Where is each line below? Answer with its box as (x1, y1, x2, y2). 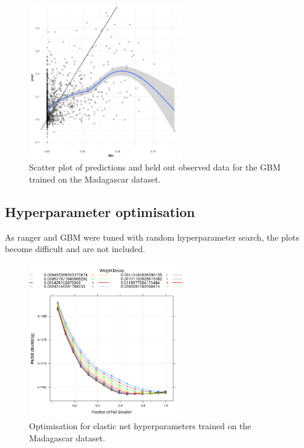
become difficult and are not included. (5, 242, 146, 255)
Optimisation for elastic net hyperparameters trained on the (29, 420, 251, 432)
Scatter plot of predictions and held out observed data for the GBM (29, 161, 280, 174)
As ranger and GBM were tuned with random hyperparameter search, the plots (5, 230, 299, 243)
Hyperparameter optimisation (5, 203, 195, 221)
